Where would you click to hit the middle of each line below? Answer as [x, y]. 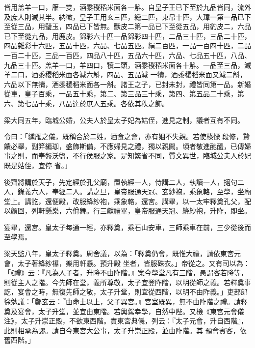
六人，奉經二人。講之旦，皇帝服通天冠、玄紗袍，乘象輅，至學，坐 [138, 191]
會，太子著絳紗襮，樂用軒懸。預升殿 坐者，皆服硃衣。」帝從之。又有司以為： [127, 263]
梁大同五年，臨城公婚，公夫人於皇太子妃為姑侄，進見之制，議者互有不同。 [124, 120]
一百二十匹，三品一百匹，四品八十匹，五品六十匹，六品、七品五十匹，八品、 [127, 55]
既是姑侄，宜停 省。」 [38, 165]
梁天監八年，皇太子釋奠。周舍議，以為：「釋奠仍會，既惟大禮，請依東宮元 [122, 253]
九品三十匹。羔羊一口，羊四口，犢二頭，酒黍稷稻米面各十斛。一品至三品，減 [127, 65]
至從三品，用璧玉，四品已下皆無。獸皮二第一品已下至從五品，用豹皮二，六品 [127, 26]
